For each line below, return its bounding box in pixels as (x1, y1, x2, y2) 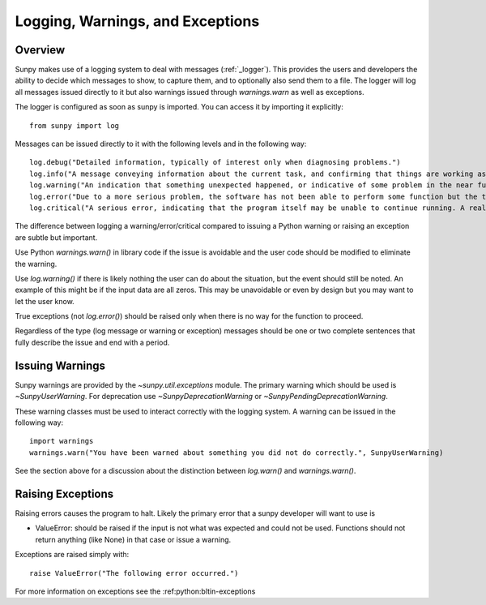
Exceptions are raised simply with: (15, 550, 130, 560)
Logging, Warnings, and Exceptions (15, 12, 260, 30)
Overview (15, 43, 66, 57)
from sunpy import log (29, 121, 120, 130)
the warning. (15, 259, 58, 268)
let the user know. (15, 296, 75, 306)
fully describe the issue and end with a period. (15, 337, 170, 347)
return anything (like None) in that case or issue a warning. (35, 534, 232, 544)
